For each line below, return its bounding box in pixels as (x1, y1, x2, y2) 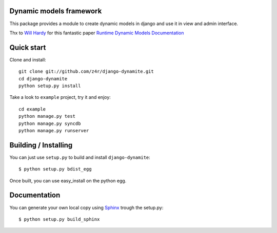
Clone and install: (9, 56, 46, 62)
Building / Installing (9, 141, 73, 150)
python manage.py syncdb (18, 120, 81, 126)
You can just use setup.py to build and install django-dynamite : (9, 154, 151, 160)
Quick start (9, 43, 46, 52)
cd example (18, 106, 46, 112)
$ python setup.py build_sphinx (18, 216, 100, 222)
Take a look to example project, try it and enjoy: (9, 94, 111, 100)
